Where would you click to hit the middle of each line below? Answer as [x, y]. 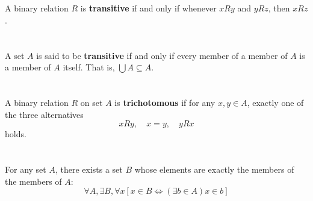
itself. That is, [89, 67]
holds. [16, 134]
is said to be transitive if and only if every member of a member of [162, 55]
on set [91, 102]
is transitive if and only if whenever [148, 8]
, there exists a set [89, 169]
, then [279, 8]
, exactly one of [275, 102]
